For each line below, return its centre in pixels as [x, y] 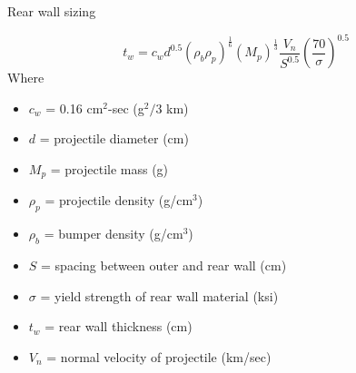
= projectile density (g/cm [119, 200]
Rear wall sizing [52, 11]
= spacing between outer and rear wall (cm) [164, 265]
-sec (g [126, 108]
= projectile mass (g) [109, 168]
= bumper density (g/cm [114, 234]
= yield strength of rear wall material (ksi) [159, 295]
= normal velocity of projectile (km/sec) [159, 356]
